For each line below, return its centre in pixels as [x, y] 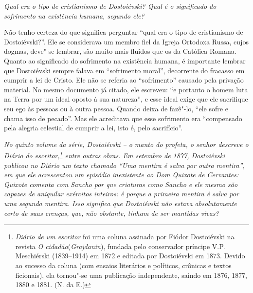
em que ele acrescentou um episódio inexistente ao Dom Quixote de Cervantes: [121, 175]
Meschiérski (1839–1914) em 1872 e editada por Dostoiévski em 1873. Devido [130, 256]
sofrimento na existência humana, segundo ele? [74, 15]
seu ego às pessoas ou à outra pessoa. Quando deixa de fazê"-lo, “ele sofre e [116, 108]
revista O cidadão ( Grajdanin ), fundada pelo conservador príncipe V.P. [120, 246]
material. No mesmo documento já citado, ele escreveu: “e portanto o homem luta [126, 89]
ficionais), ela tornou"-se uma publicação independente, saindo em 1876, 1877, [131, 275]
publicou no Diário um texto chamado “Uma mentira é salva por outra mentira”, [124, 165]
